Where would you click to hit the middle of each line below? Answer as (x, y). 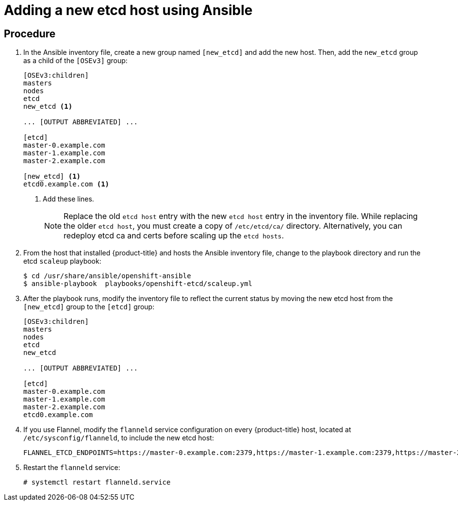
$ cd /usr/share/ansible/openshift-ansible (107, 276)
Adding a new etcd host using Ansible (128, 10)
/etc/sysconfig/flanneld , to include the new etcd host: (119, 438)
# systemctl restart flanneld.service (97, 482)
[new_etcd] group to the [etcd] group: (89, 307)
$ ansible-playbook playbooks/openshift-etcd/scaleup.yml (138, 284)
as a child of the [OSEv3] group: (75, 61)
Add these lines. (68, 199)
